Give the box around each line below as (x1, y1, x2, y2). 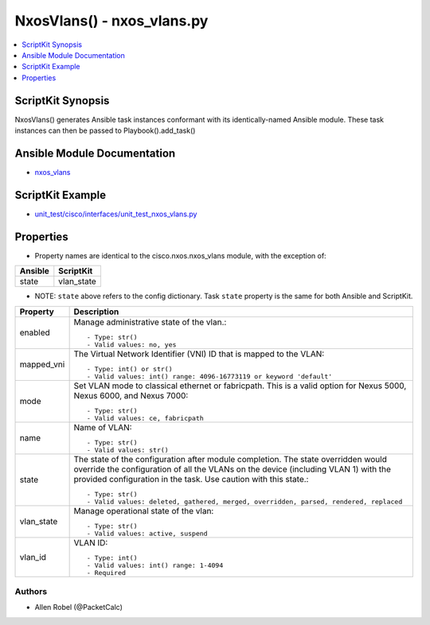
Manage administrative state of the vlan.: (73, 316, 227, 328)
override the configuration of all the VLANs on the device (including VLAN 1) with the (73, 464, 392, 475)
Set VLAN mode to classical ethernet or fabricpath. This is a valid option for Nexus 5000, (73, 380, 407, 391)
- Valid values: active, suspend (86, 529, 208, 538)
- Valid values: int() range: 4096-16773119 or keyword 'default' (86, 372, 333, 381)
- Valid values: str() (86, 445, 169, 454)
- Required (86, 569, 127, 576)
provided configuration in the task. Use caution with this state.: (73, 473, 309, 484)
